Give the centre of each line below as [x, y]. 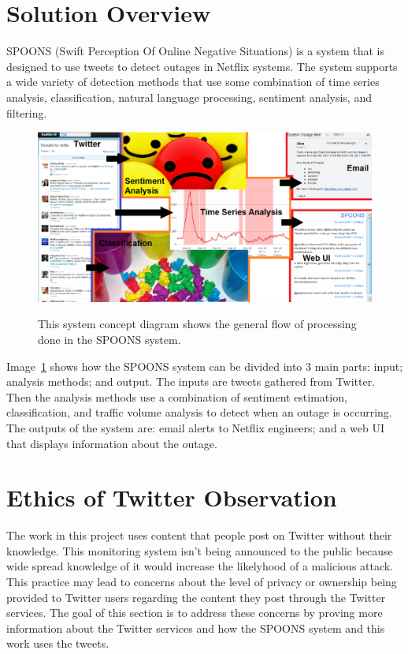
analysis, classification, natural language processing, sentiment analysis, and [189, 97]
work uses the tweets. [58, 643]
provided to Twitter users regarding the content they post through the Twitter [196, 597]
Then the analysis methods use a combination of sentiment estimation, [177, 396]
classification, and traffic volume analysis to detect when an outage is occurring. [199, 412]
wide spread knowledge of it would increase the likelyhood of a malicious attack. [200, 566]
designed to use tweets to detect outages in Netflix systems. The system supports [202, 66]
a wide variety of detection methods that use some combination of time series [193, 82]
